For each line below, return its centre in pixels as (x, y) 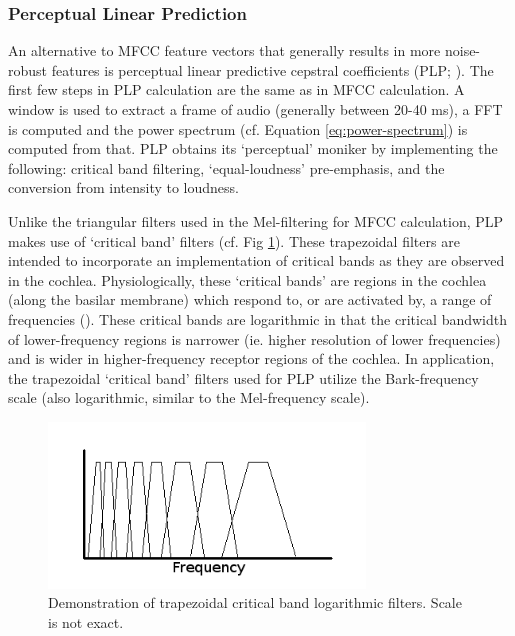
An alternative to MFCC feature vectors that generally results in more (224, 50)
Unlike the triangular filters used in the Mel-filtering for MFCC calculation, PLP (256, 220)
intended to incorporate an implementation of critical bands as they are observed (256, 260)
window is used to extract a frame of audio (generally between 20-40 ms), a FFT (255, 109)
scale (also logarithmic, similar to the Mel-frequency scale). (189, 397)
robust (28, 69)
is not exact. (86, 622)
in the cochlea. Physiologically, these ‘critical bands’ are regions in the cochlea (247, 279)
